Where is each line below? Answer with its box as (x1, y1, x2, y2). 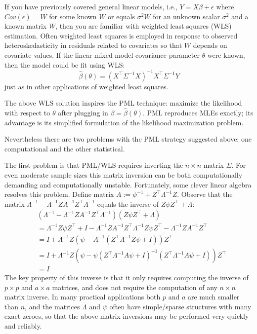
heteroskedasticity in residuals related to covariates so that (4, 40, 182, 50)
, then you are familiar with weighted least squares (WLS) (55, 21, 232, 31)
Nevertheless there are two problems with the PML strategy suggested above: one (4, 134, 252, 144)
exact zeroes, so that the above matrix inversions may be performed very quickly (4, 311, 249, 321)
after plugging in (58, 108, 108, 118)
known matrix (4, 21, 47, 31)
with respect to (4, 108, 50, 118)
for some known (49, 11, 97, 21)
